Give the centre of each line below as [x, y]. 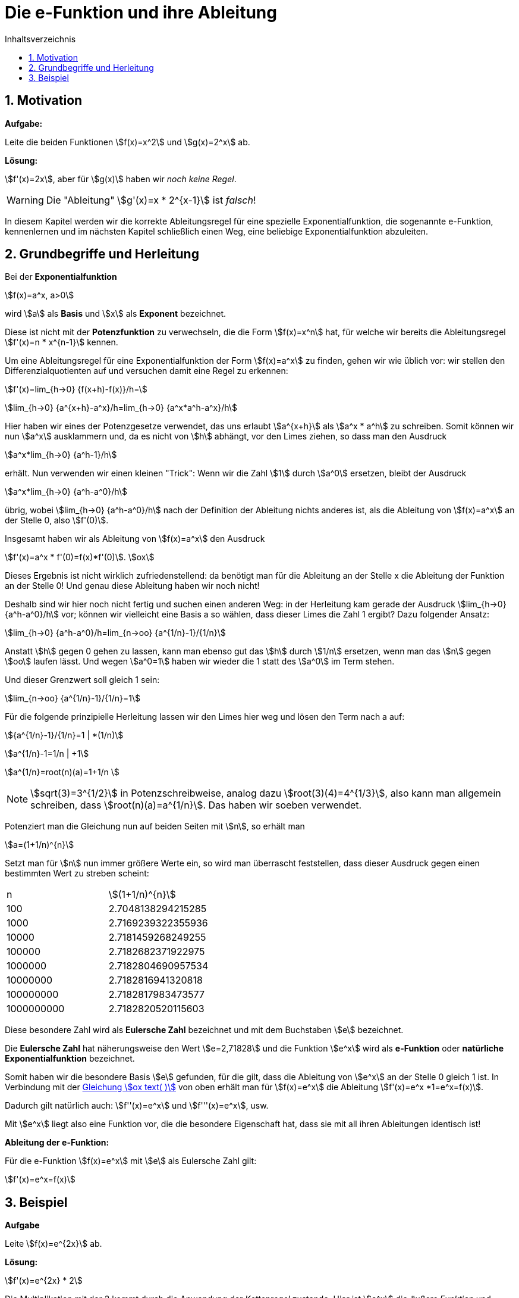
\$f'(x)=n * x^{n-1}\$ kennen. [62, 342]
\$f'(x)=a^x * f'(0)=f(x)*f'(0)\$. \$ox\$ [80, 557]
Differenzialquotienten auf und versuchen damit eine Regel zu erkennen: [147, 371]
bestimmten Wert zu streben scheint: [77, 873]
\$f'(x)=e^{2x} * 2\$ [44, 1281]
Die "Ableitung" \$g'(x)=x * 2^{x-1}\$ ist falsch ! [151, 200]
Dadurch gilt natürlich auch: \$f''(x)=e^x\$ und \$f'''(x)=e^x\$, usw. [137, 1106]
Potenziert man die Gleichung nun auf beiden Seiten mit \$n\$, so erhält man [155, 826]
